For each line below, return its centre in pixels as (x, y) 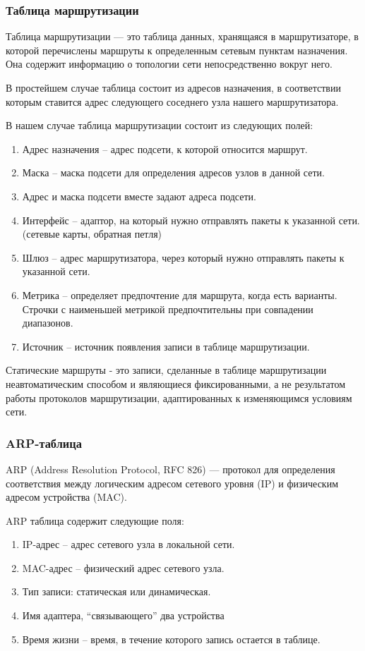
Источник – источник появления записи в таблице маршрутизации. (166, 346)
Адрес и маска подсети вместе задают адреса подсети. (139, 196)
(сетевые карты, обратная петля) (92, 234)
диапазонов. (48, 323)
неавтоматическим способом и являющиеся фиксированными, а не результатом (175, 383)
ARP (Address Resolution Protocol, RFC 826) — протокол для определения (170, 469)
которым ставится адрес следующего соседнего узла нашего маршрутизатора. (172, 101)
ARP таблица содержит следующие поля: (95, 520)
